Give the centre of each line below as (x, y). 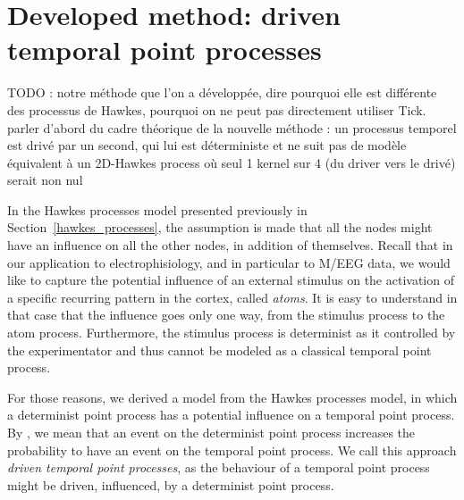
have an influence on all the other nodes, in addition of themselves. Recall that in (230, 245)
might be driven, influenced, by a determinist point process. (171, 484)
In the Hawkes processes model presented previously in (157, 209)
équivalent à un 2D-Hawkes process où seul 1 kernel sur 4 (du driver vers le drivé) (232, 162)
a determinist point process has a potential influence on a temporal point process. (231, 415)
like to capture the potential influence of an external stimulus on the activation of (231, 280)
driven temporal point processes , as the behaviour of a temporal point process (219, 467)
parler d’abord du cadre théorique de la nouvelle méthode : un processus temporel (232, 127)
